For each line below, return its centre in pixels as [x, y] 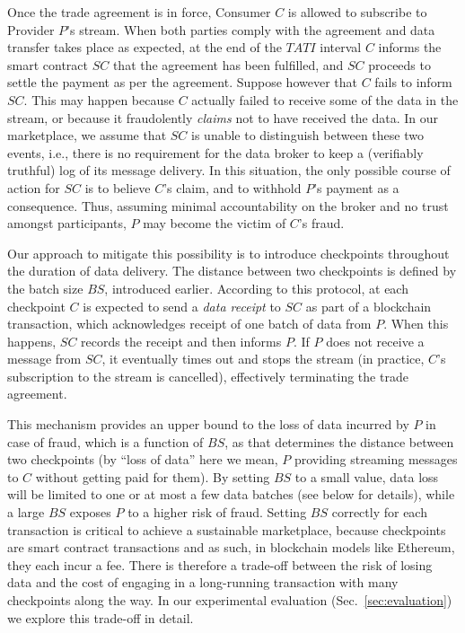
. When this [416, 324]
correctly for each [379, 512]
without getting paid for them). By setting [153, 476]
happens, [32, 341]
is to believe [118, 187]
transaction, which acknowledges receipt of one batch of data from [189, 324]
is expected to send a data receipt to [182, 306]
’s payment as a [356, 187]
